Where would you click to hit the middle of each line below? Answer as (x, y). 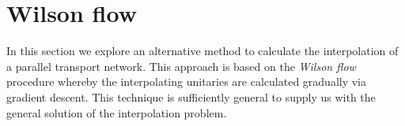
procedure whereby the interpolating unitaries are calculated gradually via (187, 82)
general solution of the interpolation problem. (117, 112)
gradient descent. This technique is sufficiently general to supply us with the (191, 96)
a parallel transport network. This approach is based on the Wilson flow (181, 66)
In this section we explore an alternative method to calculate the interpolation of (202, 51)
